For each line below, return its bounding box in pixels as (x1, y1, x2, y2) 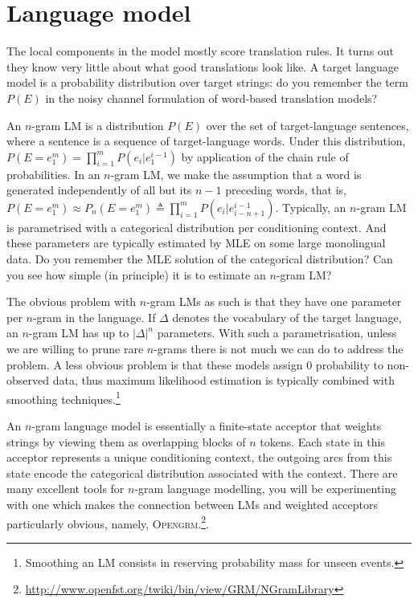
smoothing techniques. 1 (6, 388, 121, 407)
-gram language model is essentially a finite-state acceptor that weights (31, 418, 382, 434)
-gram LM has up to (28, 324, 129, 341)
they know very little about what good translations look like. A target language (6, 58, 399, 75)
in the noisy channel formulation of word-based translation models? (45, 89, 378, 106)
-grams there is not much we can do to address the (154, 340, 404, 357)
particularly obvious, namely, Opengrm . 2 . (6, 512, 209, 532)
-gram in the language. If (32, 308, 156, 325)
